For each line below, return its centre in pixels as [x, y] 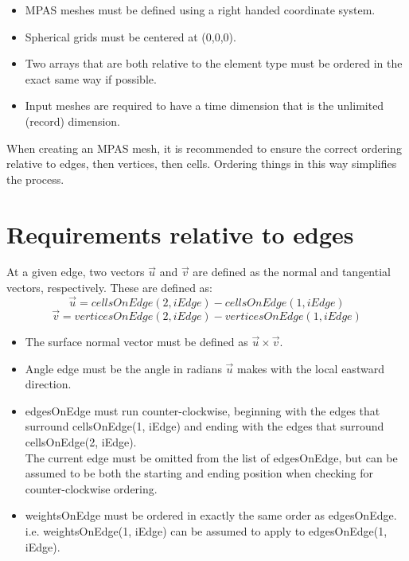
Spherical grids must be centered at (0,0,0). [130, 36]
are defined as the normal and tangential [292, 272]
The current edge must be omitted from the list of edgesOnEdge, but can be [211, 457]
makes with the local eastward [311, 368]
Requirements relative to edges [180, 234]
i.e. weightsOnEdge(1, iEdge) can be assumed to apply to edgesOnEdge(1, [206, 531]
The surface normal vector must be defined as [136, 342]
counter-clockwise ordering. [91, 488]
